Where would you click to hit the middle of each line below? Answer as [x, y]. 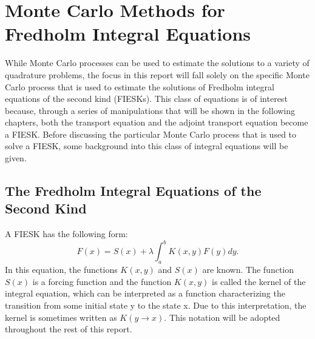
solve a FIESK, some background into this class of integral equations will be [147, 146]
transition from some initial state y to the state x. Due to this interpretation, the [156, 305]
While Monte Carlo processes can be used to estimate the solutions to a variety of [157, 63]
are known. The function [248, 270]
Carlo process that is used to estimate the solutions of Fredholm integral [140, 86]
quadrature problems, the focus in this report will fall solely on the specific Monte [157, 74]
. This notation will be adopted [222, 317]
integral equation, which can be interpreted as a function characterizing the [145, 293]
